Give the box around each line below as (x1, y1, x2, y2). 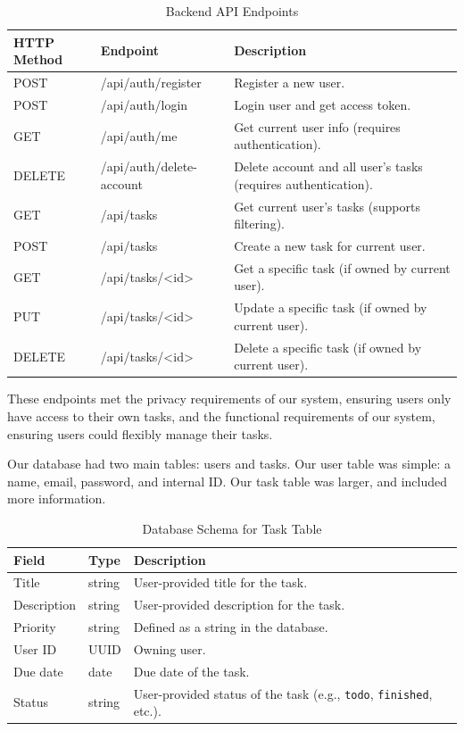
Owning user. (133, 639, 206, 658)
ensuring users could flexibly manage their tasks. (7, 424, 273, 443)
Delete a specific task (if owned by (234, 337, 422, 356)
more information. (7, 489, 106, 508)
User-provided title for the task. (133, 573, 308, 592)
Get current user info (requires (234, 117, 401, 136)
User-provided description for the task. (133, 595, 345, 614)
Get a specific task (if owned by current (234, 258, 451, 277)
